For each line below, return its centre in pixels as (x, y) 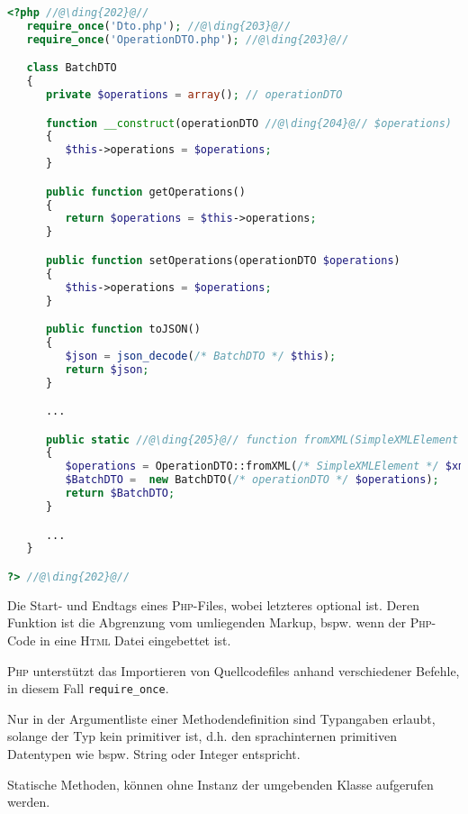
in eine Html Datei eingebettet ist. (135, 640)
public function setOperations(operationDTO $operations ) (223, 260)
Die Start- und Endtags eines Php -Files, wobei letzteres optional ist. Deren (213, 604)
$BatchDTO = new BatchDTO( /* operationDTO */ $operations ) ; (252, 480)
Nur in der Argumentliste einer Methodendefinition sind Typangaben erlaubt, (221, 718)
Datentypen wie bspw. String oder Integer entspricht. (154, 754)
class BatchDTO (72, 68)
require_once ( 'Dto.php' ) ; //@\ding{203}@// (159, 26)
